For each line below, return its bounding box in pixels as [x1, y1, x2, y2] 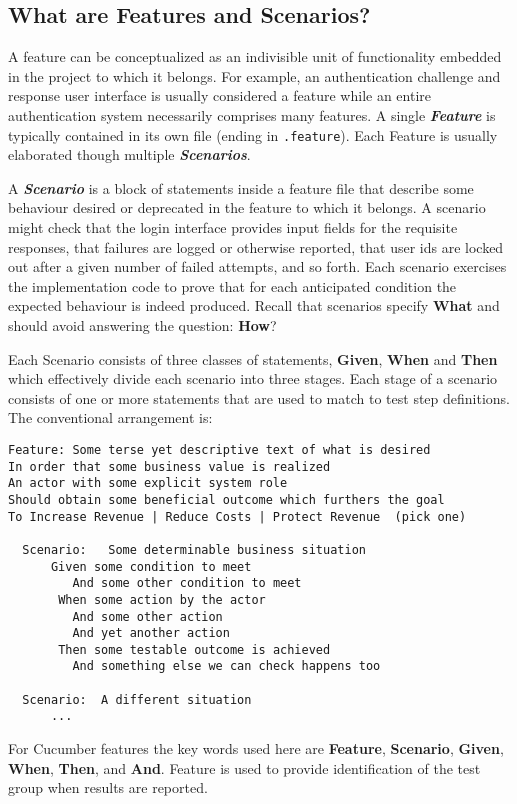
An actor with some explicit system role [8, 476, 288, 491]
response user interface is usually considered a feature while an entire [8, 85, 432, 106]
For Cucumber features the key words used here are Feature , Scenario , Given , [8, 738, 504, 759]
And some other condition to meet [72, 576, 302, 591]
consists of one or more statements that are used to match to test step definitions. [8, 387, 511, 408]
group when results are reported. [8, 777, 208, 798]
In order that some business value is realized [8, 459, 331, 474]
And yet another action [72, 626, 230, 641]
